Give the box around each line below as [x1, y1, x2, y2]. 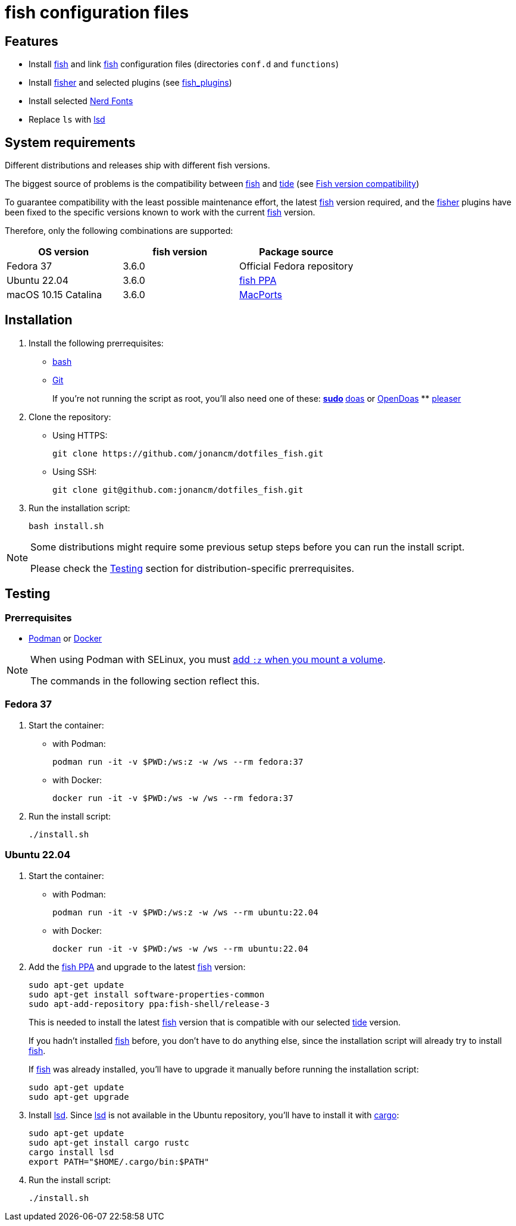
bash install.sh [29, 521, 104, 531]
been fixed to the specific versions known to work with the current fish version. [5, 207, 315, 218]
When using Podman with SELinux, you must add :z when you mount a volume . [30, 653, 386, 666]
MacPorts [239, 289, 283, 301]
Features [5, 33, 58, 49]
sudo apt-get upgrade [29, 1091, 129, 1102]
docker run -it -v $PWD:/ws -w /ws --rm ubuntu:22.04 [52, 943, 308, 953]
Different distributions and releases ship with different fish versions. [5, 160, 270, 171]
